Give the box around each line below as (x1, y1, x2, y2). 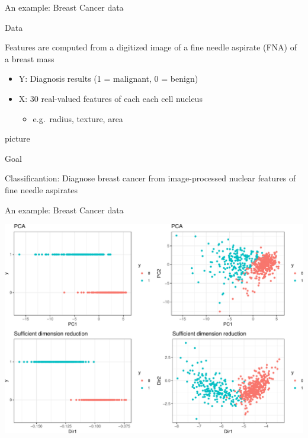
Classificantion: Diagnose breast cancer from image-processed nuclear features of (5, 172, 296, 184)
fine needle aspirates (5, 183, 78, 196)
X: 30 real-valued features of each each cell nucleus (18, 92, 203, 104)
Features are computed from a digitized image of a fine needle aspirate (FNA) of (5, 41, 297, 53)
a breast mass (5, 52, 54, 65)
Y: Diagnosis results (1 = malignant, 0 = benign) (18, 72, 198, 85)
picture (5, 132, 30, 145)
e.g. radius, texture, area (33, 112, 123, 124)
